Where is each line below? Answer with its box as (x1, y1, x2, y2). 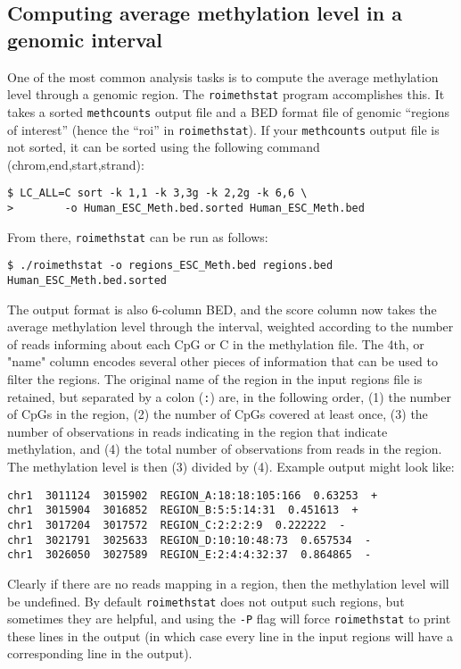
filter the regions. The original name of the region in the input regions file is (7, 370, 423, 388)
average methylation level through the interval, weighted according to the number (7, 317, 454, 336)
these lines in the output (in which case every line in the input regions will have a (7, 626, 454, 645)
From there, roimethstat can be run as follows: (7, 227, 268, 246)
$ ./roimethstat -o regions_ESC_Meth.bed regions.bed (7, 259, 333, 272)
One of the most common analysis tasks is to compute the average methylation (7, 67, 439, 86)
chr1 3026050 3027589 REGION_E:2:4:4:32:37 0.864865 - (7, 548, 372, 562)
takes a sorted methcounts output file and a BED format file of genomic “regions (7, 102, 450, 121)
